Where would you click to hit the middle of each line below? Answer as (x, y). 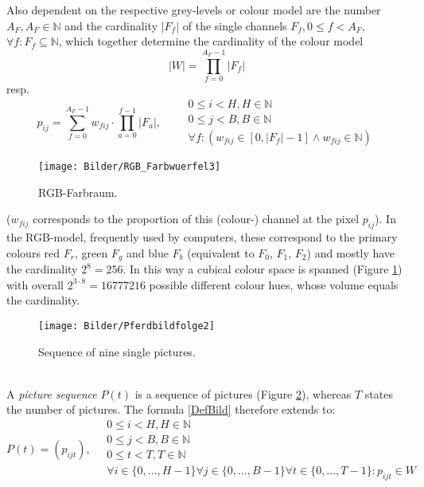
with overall (35, 284)
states (379, 393)
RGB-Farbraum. (78, 192)
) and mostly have (351, 252)
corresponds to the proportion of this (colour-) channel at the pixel (196, 219)
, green (91, 252)
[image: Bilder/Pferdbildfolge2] (126, 326)
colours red (33, 252)
